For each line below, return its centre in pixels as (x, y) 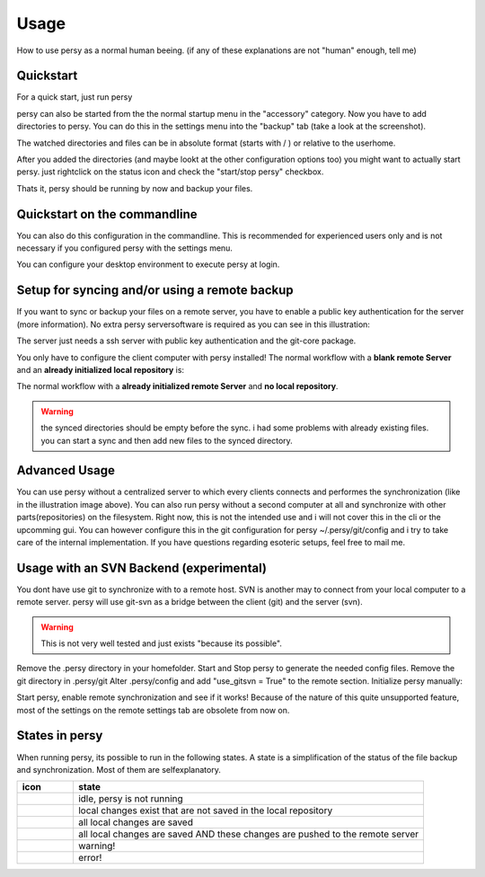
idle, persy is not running (130, 799)
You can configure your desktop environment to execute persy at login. (148, 264)
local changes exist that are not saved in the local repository (205, 811)
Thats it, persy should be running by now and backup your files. (135, 188)
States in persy (60, 735)
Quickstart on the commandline (107, 214)
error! (90, 858)
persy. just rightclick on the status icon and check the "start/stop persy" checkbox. (170, 172)
